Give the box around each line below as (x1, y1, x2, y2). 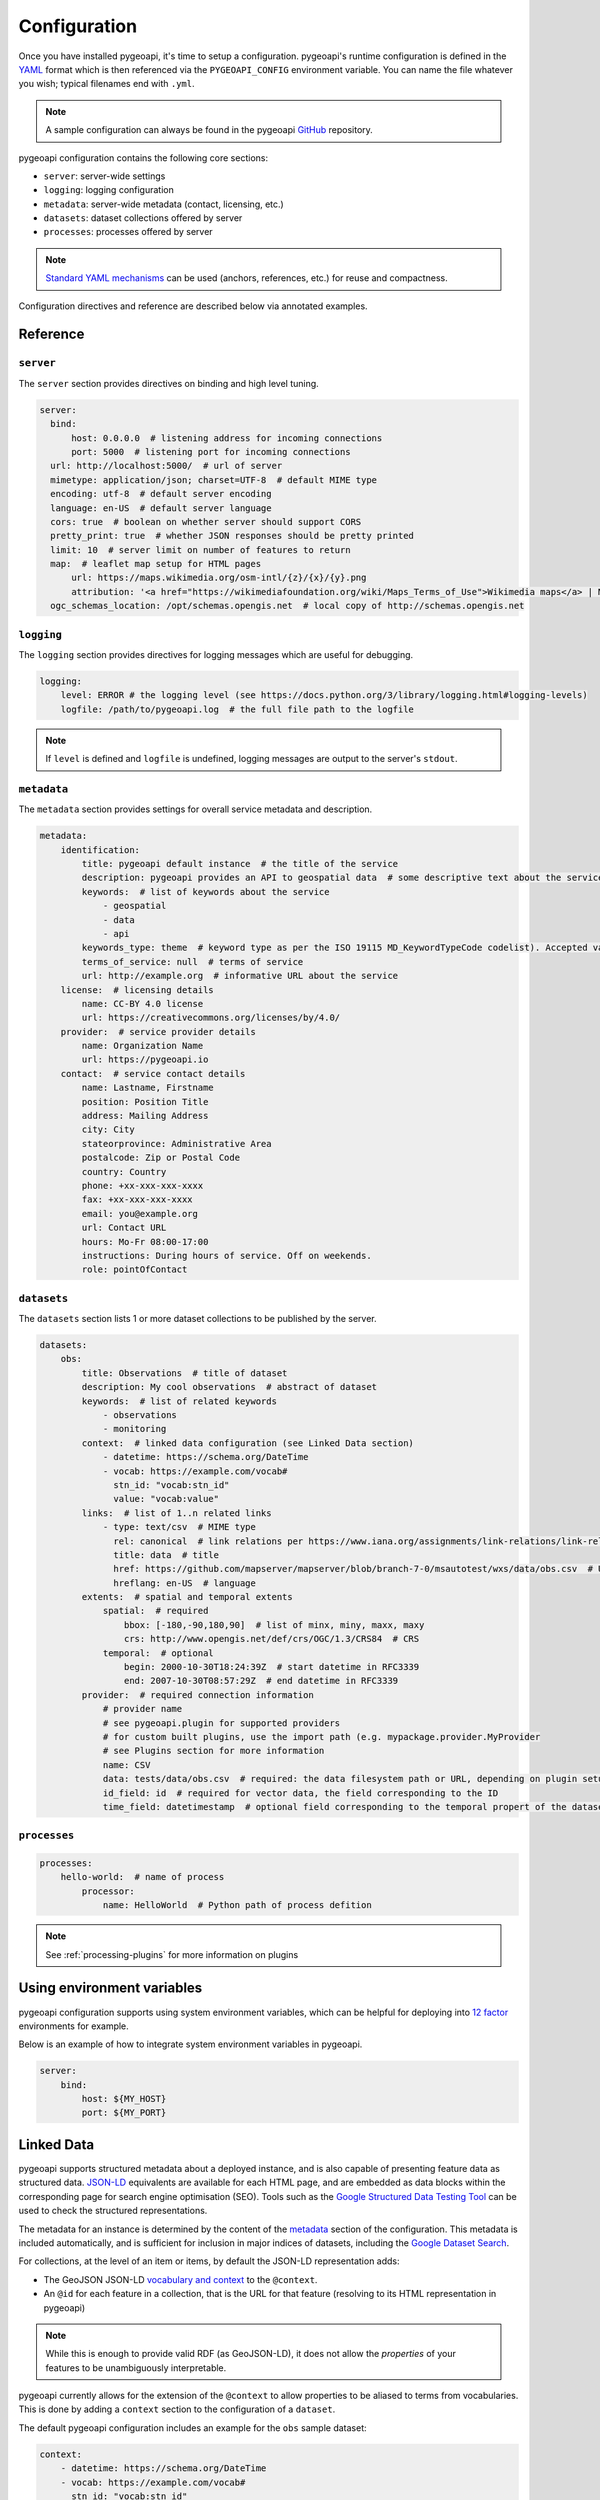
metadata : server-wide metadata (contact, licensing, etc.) (43, 198, 284, 210)
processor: (81, 1885, 135, 1897)
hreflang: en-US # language (113, 1577, 257, 1589)
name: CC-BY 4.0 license (81, 998, 204, 1009)
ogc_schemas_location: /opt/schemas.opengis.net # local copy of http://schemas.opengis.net (50, 600, 525, 612)
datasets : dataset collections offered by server (43, 212, 243, 224)
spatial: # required (102, 1605, 209, 1617)
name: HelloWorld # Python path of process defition (102, 1900, 372, 1911)
